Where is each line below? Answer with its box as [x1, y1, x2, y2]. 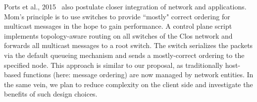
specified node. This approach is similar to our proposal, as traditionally [4, 59, 223, 70]
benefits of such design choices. [4, 89, 98, 99]
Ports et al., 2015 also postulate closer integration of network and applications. [4, 1, 247, 11]
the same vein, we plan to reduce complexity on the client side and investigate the [4, 79, 253, 89]
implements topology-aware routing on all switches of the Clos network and [4, 30, 233, 41]
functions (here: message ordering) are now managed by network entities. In [23, 69, 254, 80]
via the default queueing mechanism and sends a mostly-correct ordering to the [4, 50, 245, 60]
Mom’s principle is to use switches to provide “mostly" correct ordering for [4, 11, 230, 21]
